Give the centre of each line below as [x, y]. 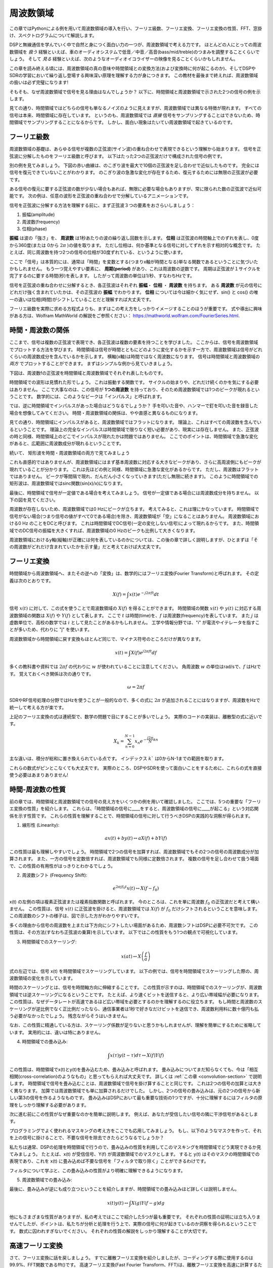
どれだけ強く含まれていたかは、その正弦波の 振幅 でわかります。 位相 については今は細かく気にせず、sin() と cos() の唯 [134, 292]
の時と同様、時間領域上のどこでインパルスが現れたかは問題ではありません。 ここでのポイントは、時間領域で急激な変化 [134, 436]
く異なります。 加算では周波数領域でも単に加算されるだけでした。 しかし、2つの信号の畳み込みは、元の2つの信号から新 [135, 1090]
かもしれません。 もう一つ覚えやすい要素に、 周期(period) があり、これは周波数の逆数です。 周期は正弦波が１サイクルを [135, 269]
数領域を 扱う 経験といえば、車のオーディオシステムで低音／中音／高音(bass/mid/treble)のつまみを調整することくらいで [134, 52]
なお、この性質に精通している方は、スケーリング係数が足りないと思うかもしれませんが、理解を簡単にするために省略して [135, 1025]
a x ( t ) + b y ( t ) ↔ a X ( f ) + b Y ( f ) [136, 838]
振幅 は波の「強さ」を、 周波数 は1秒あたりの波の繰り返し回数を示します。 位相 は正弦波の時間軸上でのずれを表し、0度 [134, 238]
